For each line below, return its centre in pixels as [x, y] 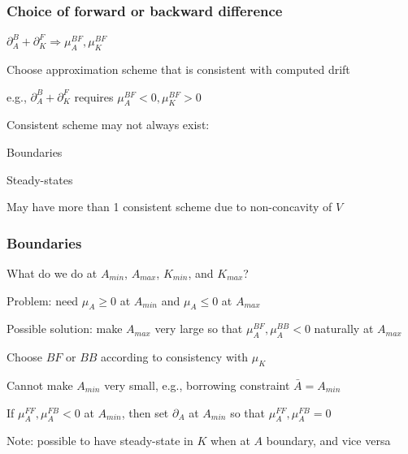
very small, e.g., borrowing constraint [197, 385]
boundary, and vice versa [328, 441]
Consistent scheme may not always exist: [108, 125]
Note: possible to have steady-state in [100, 441]
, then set [145, 412]
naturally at [344, 329]
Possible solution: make [65, 329]
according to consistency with [175, 357]
